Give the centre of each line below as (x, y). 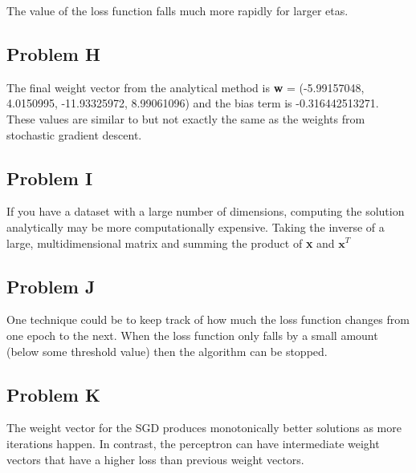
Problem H (53, 53)
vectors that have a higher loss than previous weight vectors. (155, 459)
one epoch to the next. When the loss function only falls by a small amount (192, 335)
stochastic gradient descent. (74, 134)
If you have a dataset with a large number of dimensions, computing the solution (206, 211)
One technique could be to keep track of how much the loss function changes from (208, 319)
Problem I (50, 178)
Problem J (51, 286)
